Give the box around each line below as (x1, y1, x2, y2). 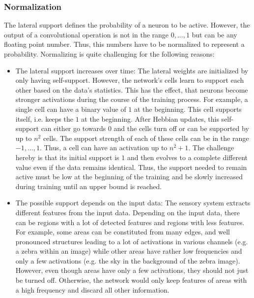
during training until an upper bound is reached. (15, 181, 162, 191)
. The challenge (188, 142, 234, 153)
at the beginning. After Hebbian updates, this (81, 113, 219, 124)
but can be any (192, 29, 237, 39)
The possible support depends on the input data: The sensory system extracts (15, 198, 251, 208)
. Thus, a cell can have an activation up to (39, 142, 168, 153)
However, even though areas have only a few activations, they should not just (15, 265, 249, 275)
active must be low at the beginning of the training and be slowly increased (15, 171, 243, 182)
